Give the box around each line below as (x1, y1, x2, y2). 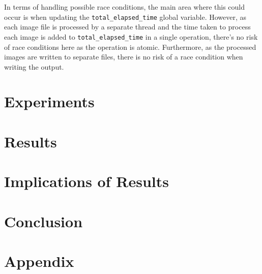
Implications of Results (4, 171, 169, 192)
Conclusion (4, 210, 83, 231)
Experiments (4, 91, 95, 112)
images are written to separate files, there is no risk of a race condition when (4, 51, 243, 62)
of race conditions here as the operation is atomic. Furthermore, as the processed (4, 41, 256, 52)
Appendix (4, 250, 74, 271)
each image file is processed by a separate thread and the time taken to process (4, 21, 251, 32)
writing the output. (4, 61, 64, 72)
